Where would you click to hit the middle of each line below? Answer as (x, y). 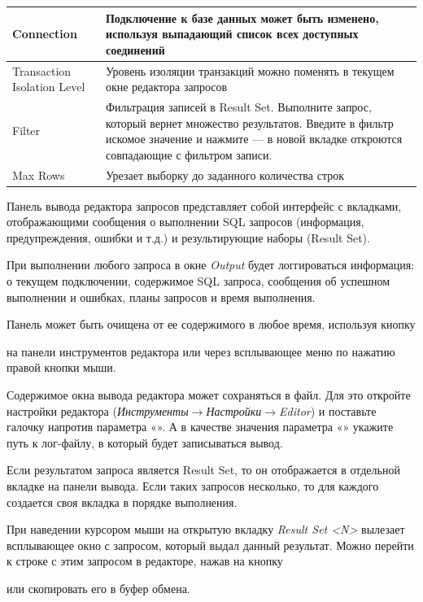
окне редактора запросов (166, 87)
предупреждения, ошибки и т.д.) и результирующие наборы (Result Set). (188, 237)
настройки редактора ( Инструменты (98, 410)
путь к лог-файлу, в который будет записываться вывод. (145, 442)
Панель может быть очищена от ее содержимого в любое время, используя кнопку (211, 324)
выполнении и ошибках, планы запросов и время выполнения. (161, 297)
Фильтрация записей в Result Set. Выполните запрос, (238, 106)
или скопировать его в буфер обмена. (98, 588)
